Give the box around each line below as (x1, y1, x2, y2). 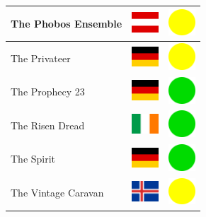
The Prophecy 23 (11, 84, 85, 99)
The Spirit (11, 151, 56, 166)
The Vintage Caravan (11, 185, 104, 200)
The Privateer (11, 50, 71, 65)
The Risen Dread (11, 117, 85, 132)
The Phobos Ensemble (11, 16, 122, 30)
